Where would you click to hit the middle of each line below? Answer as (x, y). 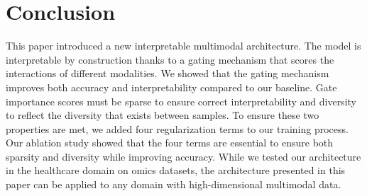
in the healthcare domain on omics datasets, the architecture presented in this (176, 170)
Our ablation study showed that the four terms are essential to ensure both (170, 143)
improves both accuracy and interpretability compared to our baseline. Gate (171, 87)
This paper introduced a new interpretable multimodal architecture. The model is (183, 46)
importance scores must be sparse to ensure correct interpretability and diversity (181, 101)
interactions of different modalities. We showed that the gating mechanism (168, 73)
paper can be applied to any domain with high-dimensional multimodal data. (174, 184)
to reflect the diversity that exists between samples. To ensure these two (163, 115)
